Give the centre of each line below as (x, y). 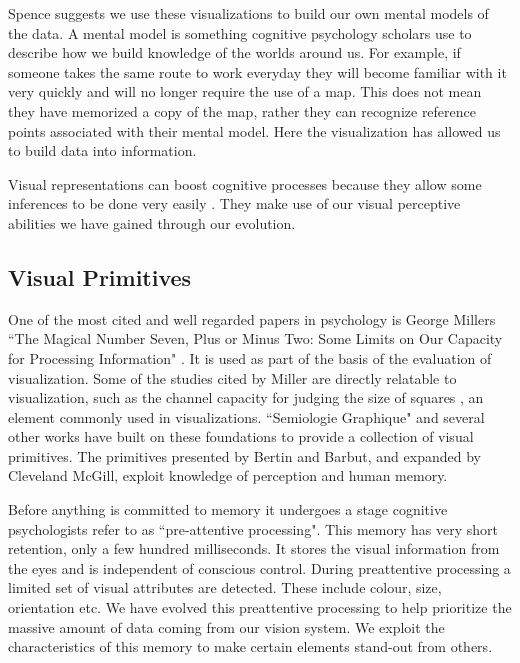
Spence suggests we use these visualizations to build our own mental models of (248, 13)
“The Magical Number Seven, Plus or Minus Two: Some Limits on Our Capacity (255, 338)
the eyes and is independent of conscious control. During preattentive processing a (259, 567)
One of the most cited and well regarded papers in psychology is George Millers (252, 318)
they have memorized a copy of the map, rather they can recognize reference (242, 110)
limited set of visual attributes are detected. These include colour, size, (225, 587)
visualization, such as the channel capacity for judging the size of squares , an (246, 397)
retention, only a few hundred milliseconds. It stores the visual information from (254, 548)
